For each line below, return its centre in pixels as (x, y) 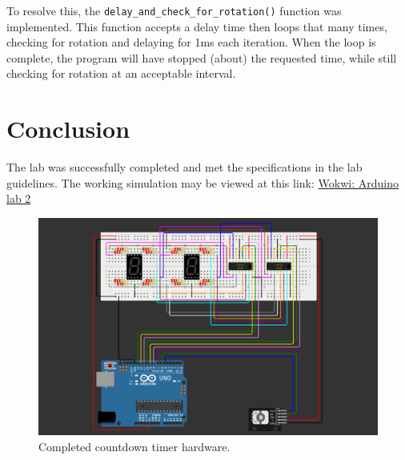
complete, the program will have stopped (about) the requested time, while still (202, 57)
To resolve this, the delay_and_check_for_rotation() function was (174, 10)
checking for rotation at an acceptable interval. (121, 73)
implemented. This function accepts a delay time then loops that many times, (197, 26)
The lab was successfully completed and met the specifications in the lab (184, 167)
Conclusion (68, 129)
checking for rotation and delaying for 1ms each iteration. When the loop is (191, 42)
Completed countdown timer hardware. (134, 446)
